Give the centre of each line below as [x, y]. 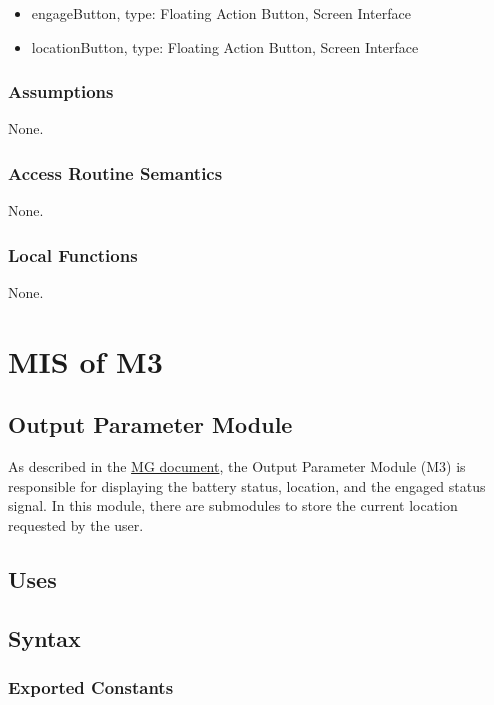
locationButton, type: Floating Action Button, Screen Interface [225, 46]
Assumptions [61, 91]
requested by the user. [76, 524]
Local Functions [73, 254]
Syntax [44, 637]
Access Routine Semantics [115, 172]
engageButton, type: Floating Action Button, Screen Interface [221, 13]
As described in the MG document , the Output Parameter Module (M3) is [237, 466]
